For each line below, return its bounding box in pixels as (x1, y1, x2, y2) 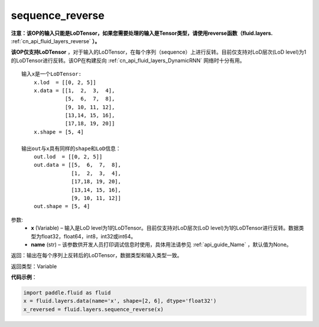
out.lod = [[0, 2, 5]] (33, 154, 103, 160)
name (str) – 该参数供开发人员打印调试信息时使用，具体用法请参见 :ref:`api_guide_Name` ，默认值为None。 (31, 241, 292, 248)
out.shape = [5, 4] (33, 203, 90, 210)
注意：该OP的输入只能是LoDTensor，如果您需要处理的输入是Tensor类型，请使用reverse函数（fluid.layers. (11, 30, 273, 37)
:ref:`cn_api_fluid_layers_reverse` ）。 (11, 37, 100, 44)
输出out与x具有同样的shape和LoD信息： (21, 145, 121, 152)
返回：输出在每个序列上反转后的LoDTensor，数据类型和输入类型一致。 (11, 252, 183, 259)
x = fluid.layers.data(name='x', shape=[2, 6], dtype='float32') (23, 297, 217, 305)
